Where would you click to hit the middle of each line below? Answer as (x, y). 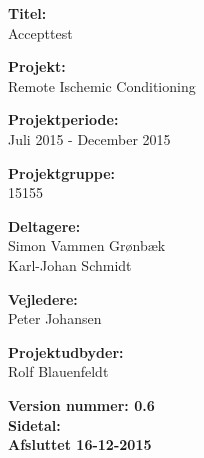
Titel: (27, 13)
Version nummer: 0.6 (81, 404)
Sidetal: (34, 424)
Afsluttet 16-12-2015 (80, 444)
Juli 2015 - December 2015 (89, 138)
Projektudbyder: (66, 351)
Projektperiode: (63, 119)
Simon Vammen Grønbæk (87, 245)
